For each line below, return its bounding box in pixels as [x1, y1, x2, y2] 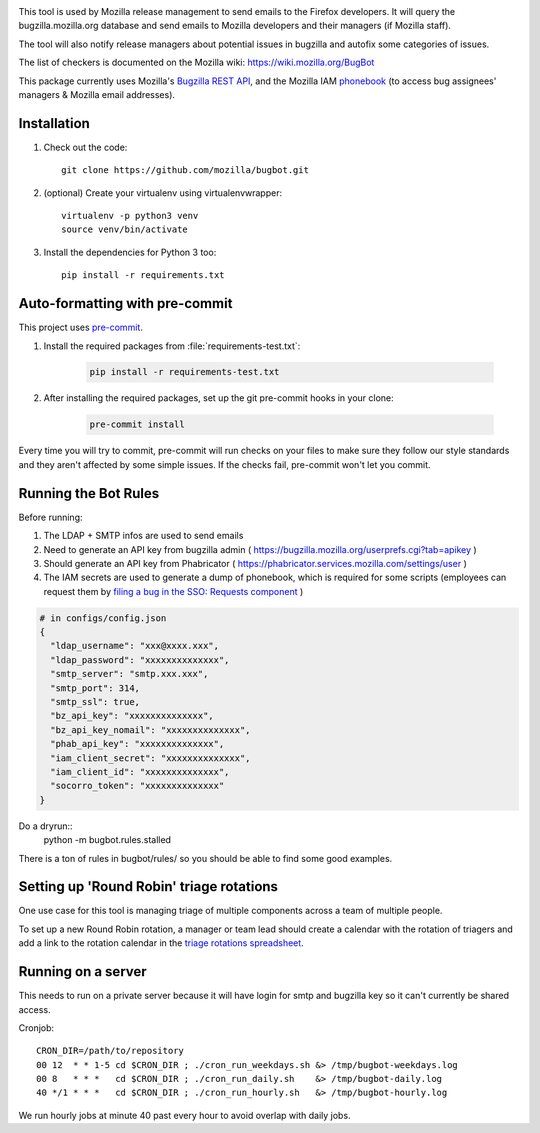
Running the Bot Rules [18, 485, 160, 502]
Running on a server [18, 963, 147, 980]
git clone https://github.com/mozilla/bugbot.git [61, 165, 310, 176]
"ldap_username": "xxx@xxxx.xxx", [50, 640, 220, 652]
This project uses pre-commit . [18, 321, 144, 334]
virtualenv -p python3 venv [61, 210, 199, 222]
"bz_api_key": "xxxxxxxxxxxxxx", [50, 710, 214, 722]
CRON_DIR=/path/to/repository [36, 1045, 185, 1057]
